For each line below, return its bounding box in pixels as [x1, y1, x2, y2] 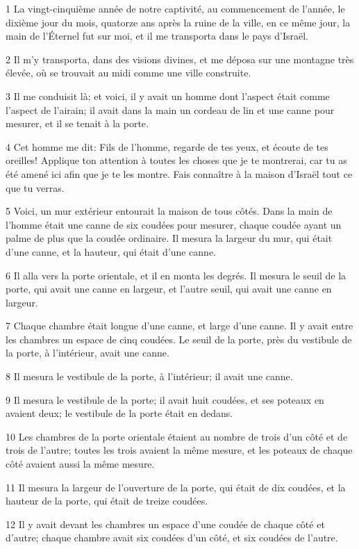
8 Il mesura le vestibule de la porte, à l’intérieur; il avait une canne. [6, 369, 293, 384]
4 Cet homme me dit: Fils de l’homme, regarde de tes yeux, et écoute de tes [6, 139, 328, 154]
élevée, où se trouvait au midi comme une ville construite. [6, 65, 251, 80]
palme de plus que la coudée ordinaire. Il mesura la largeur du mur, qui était [6, 231, 333, 245]
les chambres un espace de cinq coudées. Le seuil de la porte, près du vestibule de [6, 331, 352, 346]
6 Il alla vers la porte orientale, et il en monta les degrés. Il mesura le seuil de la [6, 268, 347, 282]
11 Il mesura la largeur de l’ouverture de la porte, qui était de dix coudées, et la [6, 480, 346, 494]
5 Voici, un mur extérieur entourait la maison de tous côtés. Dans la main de [6, 204, 333, 218]
